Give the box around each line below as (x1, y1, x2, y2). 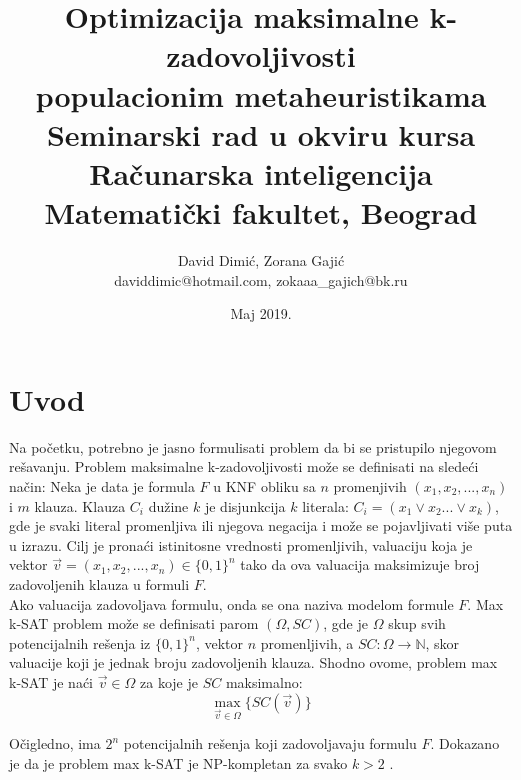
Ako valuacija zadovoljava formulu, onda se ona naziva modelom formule (9, 593, 454, 614)
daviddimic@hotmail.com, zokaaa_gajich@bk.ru (114, 269, 408, 290)
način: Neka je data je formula (9, 475, 195, 496)
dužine (148, 495, 189, 516)
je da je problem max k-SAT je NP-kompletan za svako (9, 752, 348, 773)
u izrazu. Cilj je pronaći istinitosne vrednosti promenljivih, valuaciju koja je (9, 534, 473, 555)
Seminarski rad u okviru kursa (46, 113, 476, 154)
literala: (302, 495, 349, 516)
